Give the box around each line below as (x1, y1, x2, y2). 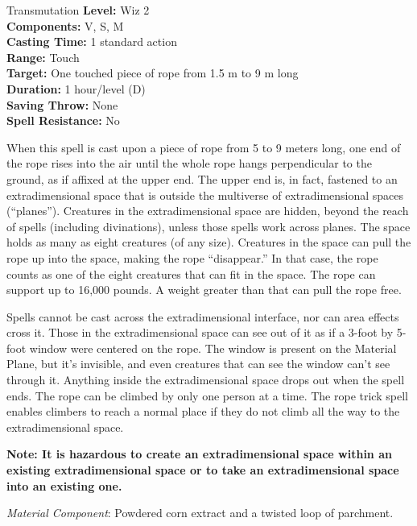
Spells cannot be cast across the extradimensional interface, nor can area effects (6, 308, 399, 325)
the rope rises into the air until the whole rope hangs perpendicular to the (6, 155, 372, 172)
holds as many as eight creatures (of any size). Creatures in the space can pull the (6, 234, 411, 251)
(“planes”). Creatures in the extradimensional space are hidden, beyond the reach (6, 202, 409, 219)
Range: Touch (6, 48, 80, 65)
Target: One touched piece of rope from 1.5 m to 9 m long (6, 64, 299, 81)
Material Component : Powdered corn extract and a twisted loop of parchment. (6, 504, 394, 521)
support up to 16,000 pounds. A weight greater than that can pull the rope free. (6, 281, 402, 298)
